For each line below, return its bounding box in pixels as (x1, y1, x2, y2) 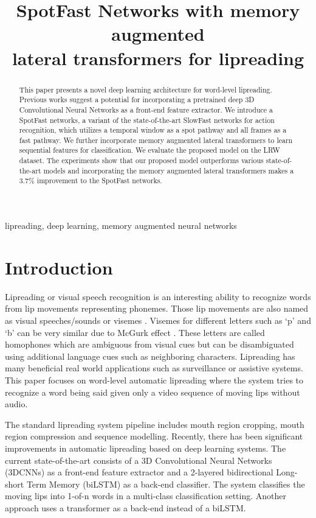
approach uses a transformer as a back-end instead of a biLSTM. (5, 501, 246, 514)
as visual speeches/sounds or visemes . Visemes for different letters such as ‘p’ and (5, 314, 311, 327)
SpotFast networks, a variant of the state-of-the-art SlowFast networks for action (19, 114, 275, 125)
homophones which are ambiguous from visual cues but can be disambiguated (5, 338, 294, 351)
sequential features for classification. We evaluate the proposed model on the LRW (19, 145, 280, 155)
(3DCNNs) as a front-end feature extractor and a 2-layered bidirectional (5, 466, 273, 478)
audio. (5, 397, 28, 410)
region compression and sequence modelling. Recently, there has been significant (5, 430, 303, 443)
